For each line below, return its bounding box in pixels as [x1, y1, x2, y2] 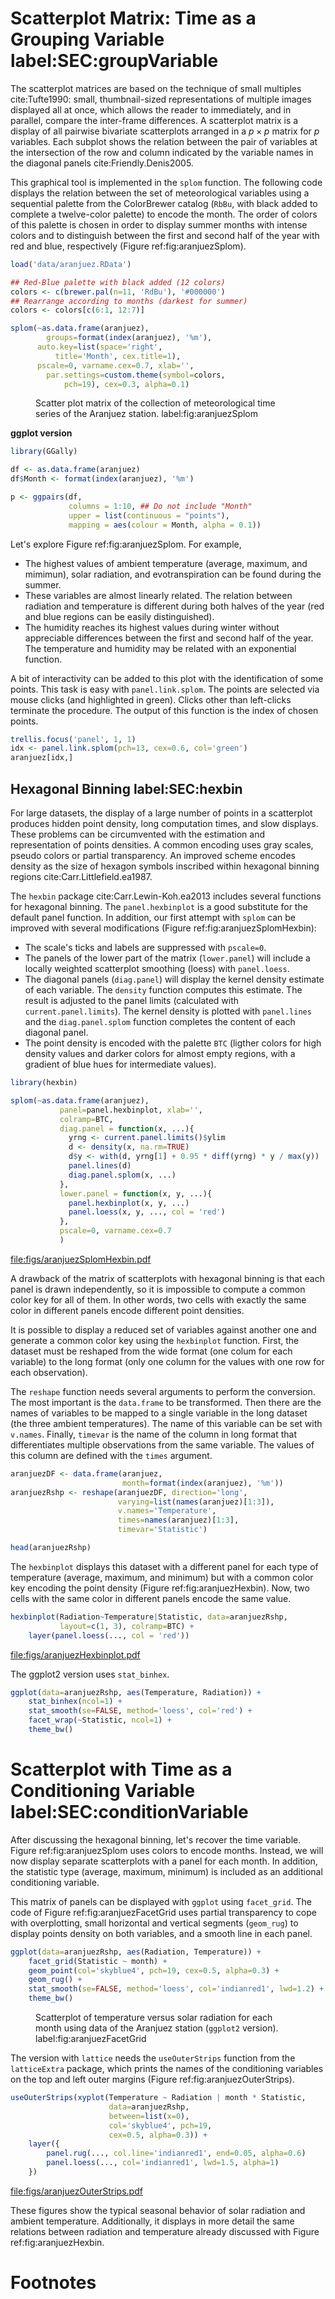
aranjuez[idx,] [10, 753, 74, 763]
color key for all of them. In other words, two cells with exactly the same [10, 1293, 307, 1306]
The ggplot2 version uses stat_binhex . [10, 1668, 170, 1680]
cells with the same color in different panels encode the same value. [10, 1592, 292, 1604]
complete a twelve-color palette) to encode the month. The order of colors [10, 208, 318, 220]
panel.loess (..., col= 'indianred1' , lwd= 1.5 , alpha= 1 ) [46, 2158, 280, 2168]
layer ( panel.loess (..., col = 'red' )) [28, 1630, 190, 1641]
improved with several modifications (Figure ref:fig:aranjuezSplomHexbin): [10, 922, 317, 934]
